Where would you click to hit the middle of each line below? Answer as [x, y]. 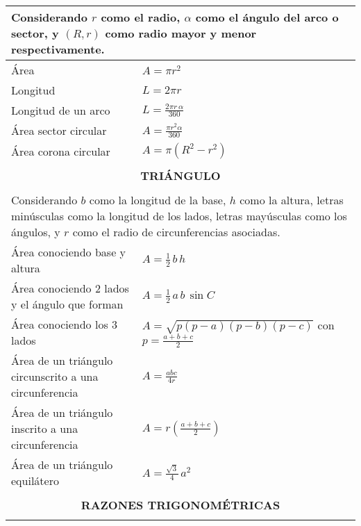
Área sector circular [59, 130]
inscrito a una [45, 428]
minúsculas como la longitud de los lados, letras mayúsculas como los [179, 216]
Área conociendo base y [69, 252]
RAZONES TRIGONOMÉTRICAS [180, 505]
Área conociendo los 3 [65, 324]
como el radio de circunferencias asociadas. [176, 232]
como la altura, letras [292, 200]
